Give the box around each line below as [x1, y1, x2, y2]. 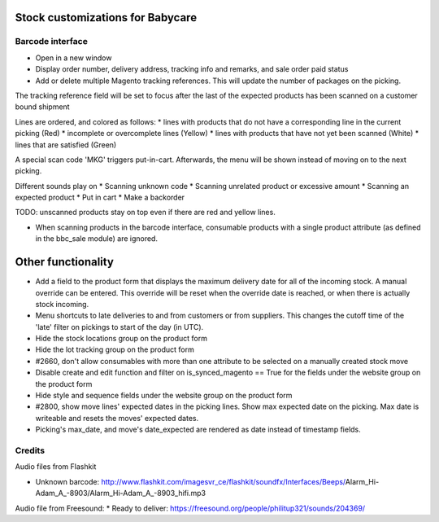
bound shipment [15, 102, 70, 112]
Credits [15, 445, 45, 456]
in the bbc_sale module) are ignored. [35, 234, 159, 243]
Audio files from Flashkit [15, 462, 97, 472]
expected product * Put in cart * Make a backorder [15, 192, 185, 203]
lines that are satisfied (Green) [15, 139, 117, 150]
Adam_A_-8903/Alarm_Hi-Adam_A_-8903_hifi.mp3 [35, 489, 206, 498]
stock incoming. [35, 299, 89, 309]
